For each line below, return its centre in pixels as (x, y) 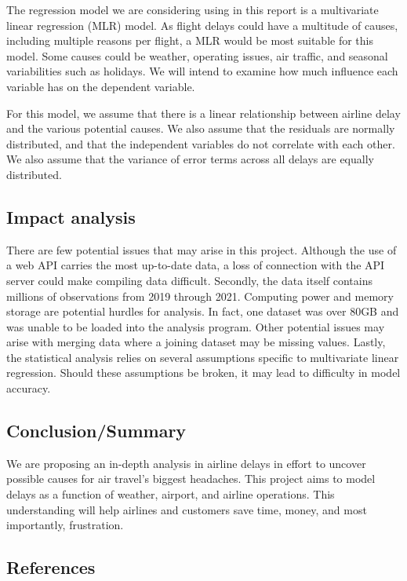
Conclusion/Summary (96, 431)
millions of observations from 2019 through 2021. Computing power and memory (200, 296)
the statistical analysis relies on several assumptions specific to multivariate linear (203, 357)
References (51, 567)
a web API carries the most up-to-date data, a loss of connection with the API (196, 265)
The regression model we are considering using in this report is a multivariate (193, 9)
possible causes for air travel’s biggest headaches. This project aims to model (191, 479)
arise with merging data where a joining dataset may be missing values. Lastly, (196, 342)
